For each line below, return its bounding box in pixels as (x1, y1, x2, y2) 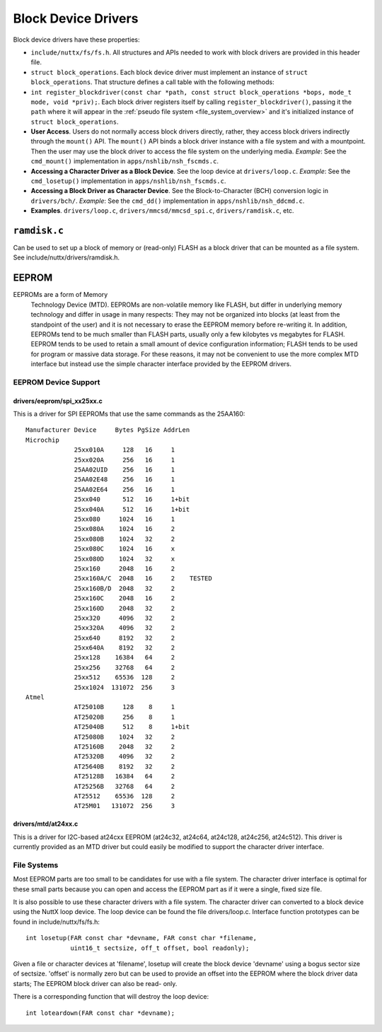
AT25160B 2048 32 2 (74, 742, 175, 751)
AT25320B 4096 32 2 (74, 753, 175, 761)
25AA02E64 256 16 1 (74, 485, 175, 493)
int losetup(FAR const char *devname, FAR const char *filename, (25, 934, 257, 942)
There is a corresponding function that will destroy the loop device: (13, 992, 209, 1001)
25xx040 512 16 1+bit (74, 496, 190, 503)
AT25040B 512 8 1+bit (74, 723, 190, 731)
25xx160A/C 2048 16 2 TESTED (74, 575, 212, 582)
